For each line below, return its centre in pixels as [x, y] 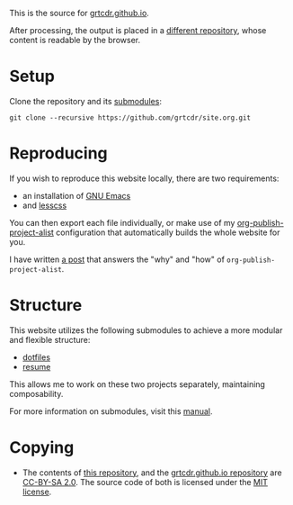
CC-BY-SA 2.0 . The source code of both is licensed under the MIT [145, 482]
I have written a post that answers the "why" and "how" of [117, 259]
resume [36, 366]
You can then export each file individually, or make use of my [122, 222]
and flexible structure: [50, 339]
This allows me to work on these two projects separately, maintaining [137, 384]
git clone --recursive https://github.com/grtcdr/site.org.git [130, 117]
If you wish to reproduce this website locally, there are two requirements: [144, 178]
